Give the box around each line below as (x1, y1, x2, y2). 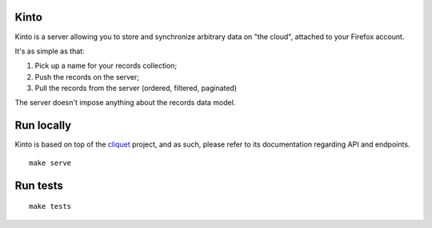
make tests (29, 202, 72, 211)
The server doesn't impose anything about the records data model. (14, 98, 236, 108)
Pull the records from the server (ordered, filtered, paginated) (34, 84, 238, 93)
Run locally (14, 119, 72, 132)
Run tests (14, 179, 63, 192)
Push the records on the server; (34, 72, 140, 81)
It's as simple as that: (14, 46, 85, 56)
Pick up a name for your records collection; (34, 61, 178, 71)
